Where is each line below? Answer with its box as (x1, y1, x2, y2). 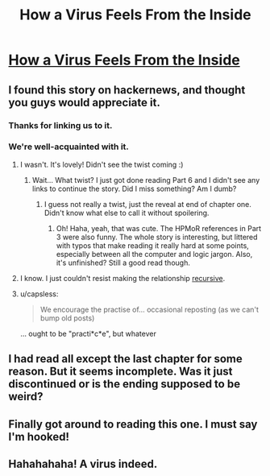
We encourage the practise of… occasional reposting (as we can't (39, 304, 260, 314)
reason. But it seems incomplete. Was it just (8, 365, 233, 379)
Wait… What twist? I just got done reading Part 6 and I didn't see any (31, 175, 260, 184)
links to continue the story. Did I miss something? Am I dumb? (31, 184, 237, 193)
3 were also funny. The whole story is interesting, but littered (56, 232, 258, 242)
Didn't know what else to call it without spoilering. (44, 208, 210, 217)
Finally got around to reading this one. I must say (8, 417, 258, 431)
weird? (8, 390, 44, 404)
